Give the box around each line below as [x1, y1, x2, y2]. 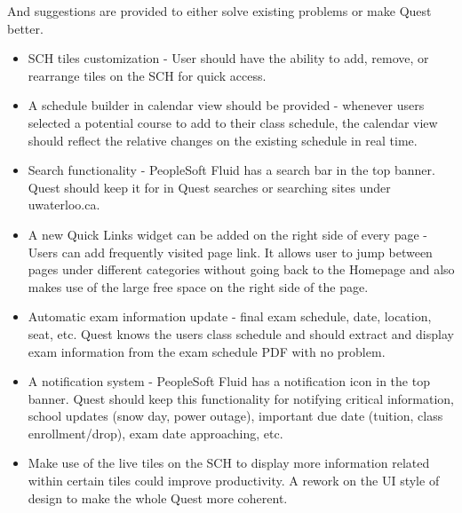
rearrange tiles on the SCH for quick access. [28, 66, 267, 84]
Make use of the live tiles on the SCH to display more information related [28, 454, 430, 472]
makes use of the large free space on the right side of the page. [28, 277, 369, 296]
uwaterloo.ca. [28, 195, 100, 214]
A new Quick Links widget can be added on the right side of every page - [28, 225, 427, 243]
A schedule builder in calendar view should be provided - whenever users [28, 96, 425, 114]
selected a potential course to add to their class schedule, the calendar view [28, 113, 438, 131]
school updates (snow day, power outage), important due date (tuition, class [28, 406, 443, 425]
